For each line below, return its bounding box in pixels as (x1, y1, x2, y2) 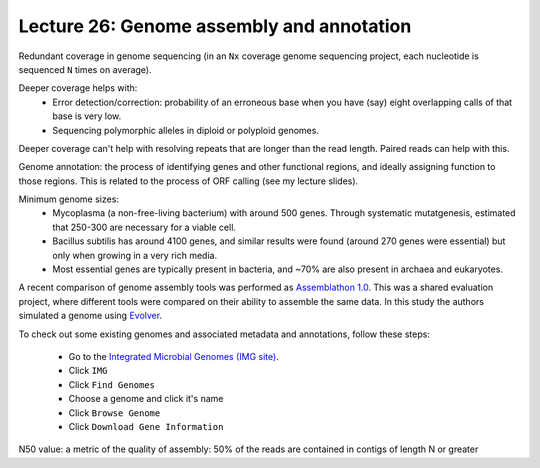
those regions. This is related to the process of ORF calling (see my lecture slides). (18, 175, 359, 187)
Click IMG (68, 365, 108, 377)
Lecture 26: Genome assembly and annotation (18, 15, 412, 37)
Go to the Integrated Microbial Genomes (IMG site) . (68, 350, 279, 362)
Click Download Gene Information (68, 420, 224, 432)
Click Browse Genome (68, 406, 161, 419)
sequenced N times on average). (18, 63, 152, 75)
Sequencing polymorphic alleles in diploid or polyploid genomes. (52, 124, 320, 136)
